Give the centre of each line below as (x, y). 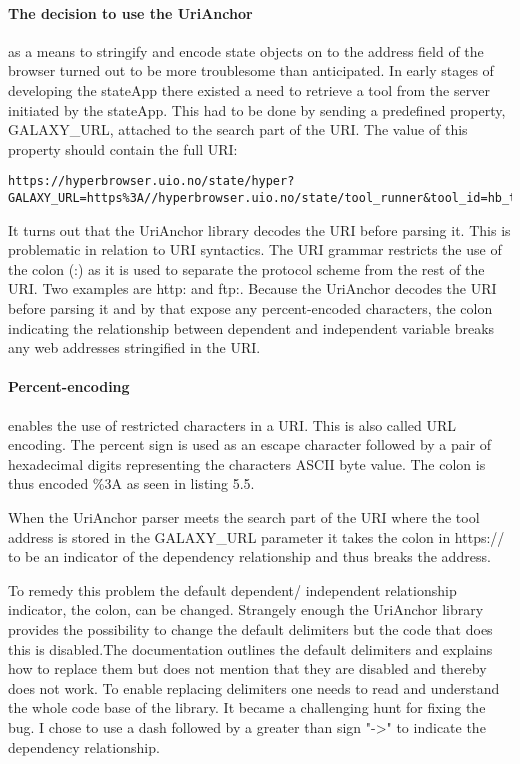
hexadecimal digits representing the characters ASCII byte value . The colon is (247, 463)
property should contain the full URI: (123, 148)
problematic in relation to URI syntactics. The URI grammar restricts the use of (255, 249)
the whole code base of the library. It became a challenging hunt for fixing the (247, 707)
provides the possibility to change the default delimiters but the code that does (250, 628)
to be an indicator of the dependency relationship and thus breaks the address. (249, 556)
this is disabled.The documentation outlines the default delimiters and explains (250, 648)
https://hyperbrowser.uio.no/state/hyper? (151, 181)
